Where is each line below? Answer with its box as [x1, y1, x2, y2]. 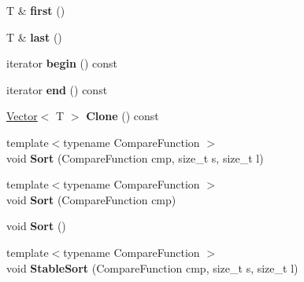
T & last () [6, 28, 62, 45]
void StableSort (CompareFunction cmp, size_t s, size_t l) [6, 259, 298, 276]
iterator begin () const [6, 55, 118, 71]
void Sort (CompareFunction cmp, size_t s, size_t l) [6, 149, 264, 166]
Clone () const [86, 108, 159, 124]
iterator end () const [6, 81, 108, 97]
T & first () [6, 2, 65, 18]
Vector [6, 108, 38, 124]
